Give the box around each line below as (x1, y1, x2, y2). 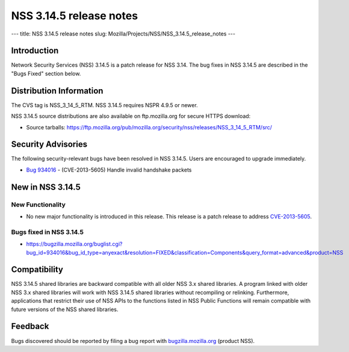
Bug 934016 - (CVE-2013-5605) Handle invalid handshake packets (26, 166, 192, 173)
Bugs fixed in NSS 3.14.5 (11, 227, 84, 236)
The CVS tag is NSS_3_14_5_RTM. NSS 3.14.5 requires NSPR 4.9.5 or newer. (11, 101, 198, 108)
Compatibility (11, 265, 63, 275)
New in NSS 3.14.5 (11, 182, 81, 192)
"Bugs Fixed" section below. (11, 70, 81, 77)
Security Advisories (11, 139, 87, 150)
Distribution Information (11, 85, 103, 96)
